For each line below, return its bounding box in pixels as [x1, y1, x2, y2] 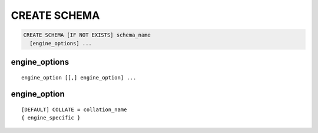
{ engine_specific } [21, 115, 81, 121]
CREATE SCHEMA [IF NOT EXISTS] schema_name [23, 32, 151, 38]
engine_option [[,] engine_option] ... [21, 74, 137, 81]
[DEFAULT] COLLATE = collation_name [21, 106, 127, 113]
